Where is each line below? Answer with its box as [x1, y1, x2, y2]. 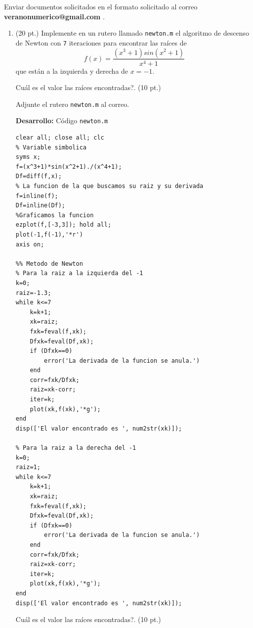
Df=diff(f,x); [15, 173, 62, 180]
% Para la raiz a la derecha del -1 [15, 444, 136, 452]
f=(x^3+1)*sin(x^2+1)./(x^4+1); [15, 163, 122, 170]
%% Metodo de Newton [15, 260, 83, 267]
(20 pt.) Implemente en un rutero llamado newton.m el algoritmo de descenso [15, 28, 249, 38]
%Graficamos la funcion [15, 211, 94, 219]
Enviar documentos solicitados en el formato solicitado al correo [4, 1, 198, 11]
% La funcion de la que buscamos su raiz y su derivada [15, 183, 204, 190]
